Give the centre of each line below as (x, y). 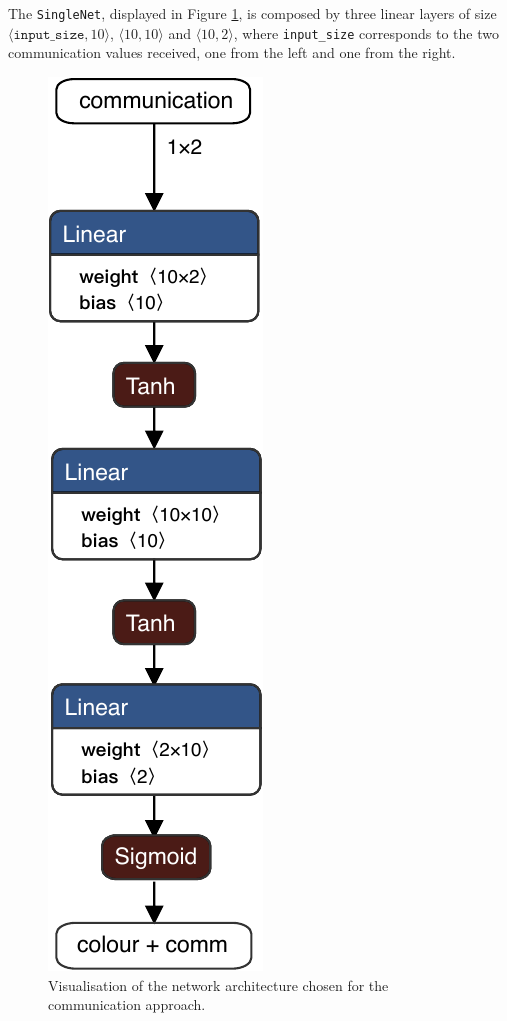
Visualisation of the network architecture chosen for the (218, 984)
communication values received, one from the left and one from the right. (232, 52)
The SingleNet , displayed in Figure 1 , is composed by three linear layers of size (252, 13)
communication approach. (127, 1004)
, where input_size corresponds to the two (366, 32)
